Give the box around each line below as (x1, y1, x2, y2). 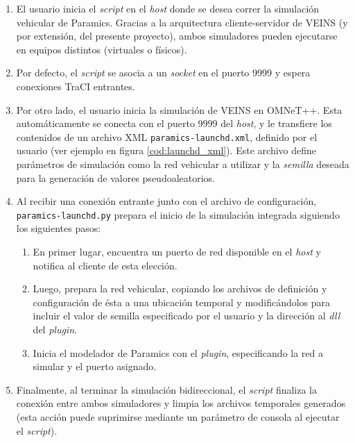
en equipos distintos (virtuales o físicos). (16, 42, 187, 56)
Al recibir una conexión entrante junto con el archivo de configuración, (16, 194, 317, 208)
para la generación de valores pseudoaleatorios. (16, 170, 216, 185)
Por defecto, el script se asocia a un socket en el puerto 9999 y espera (16, 65, 311, 80)
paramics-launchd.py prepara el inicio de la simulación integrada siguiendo (16, 207, 340, 221)
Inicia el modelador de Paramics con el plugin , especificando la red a (33, 345, 324, 360)
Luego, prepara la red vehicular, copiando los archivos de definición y (33, 281, 327, 296)
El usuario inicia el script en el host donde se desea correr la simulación (16, 1, 320, 15)
